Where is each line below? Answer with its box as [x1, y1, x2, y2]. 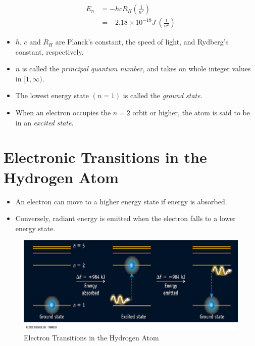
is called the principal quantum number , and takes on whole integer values [22, 63, 251, 74]
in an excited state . [15, 117, 74, 127]
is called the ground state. [123, 90, 202, 101]
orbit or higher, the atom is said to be [132, 107, 250, 118]
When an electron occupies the [15, 107, 111, 118]
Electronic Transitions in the [4, 147, 207, 167]
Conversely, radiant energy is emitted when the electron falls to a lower [15, 213, 236, 224]
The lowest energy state [15, 90, 89, 101]
